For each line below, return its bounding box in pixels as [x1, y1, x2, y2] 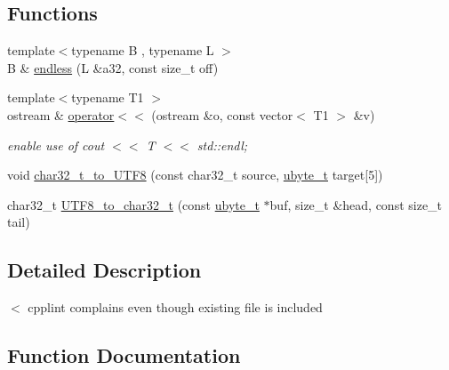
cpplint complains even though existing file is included [28, 298, 323, 317]
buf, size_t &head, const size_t [269, 195, 443, 213]
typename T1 [71, 88, 144, 107]
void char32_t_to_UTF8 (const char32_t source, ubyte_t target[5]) [7, 165, 383, 184]
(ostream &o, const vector [151, 105, 293, 124]
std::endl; [196, 135, 248, 154]
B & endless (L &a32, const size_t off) [7, 58, 219, 76]
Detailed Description [7, 256, 202, 284]
